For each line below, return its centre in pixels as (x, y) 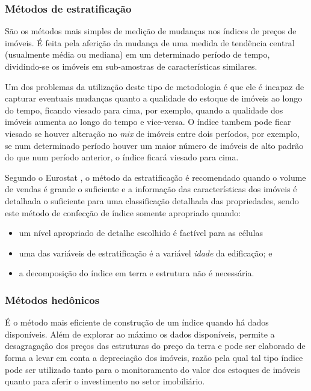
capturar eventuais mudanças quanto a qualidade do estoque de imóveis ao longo (154, 98)
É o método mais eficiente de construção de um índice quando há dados (137, 322)
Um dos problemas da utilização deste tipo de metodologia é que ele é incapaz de (155, 86)
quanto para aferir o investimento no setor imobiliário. (105, 381)
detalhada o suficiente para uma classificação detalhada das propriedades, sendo (152, 200)
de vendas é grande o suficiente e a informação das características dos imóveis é (151, 189)
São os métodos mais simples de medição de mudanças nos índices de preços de (151, 31)
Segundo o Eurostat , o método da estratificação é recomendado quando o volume (155, 177)
